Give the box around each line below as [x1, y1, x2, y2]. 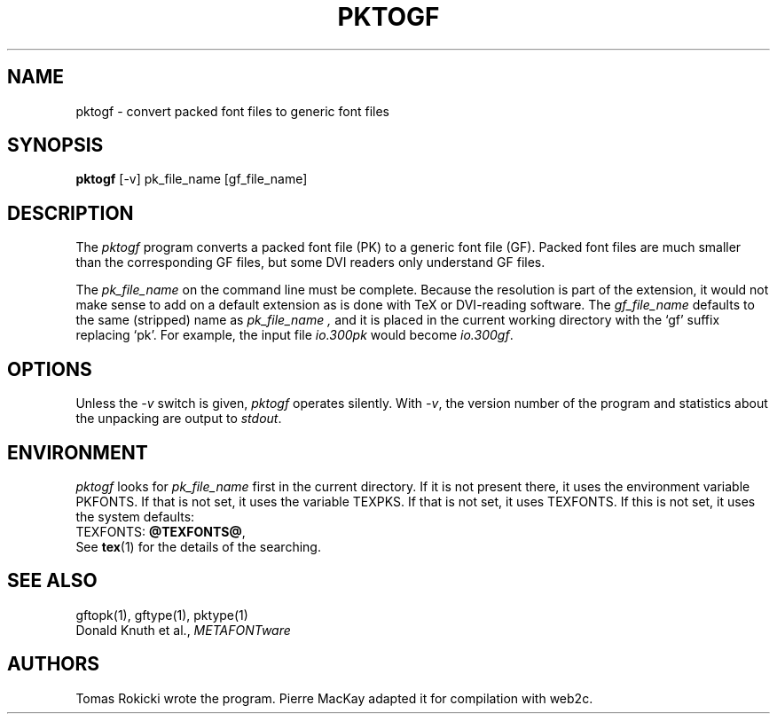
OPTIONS [7, 357, 92, 380]
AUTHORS [7, 653, 100, 676]
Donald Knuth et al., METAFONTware [75, 622, 291, 638]
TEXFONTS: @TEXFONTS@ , [75, 523, 246, 539]
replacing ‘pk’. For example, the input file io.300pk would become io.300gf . [75, 327, 514, 343]
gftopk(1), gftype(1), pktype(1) [75, 607, 248, 623]
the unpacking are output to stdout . [75, 411, 282, 427]
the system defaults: [75, 508, 195, 524]
